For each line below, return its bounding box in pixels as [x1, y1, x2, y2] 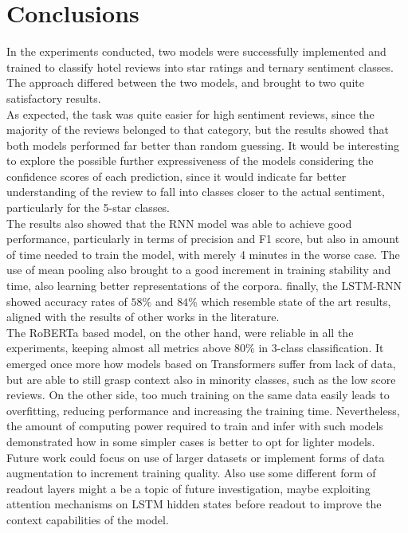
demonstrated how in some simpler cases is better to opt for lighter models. [6, 433, 375, 449]
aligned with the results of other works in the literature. [6, 308, 280, 325]
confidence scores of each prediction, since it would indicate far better [6, 167, 347, 184]
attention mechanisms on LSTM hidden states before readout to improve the [6, 496, 382, 512]
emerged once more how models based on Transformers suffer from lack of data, [6, 355, 396, 371]
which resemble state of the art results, [201, 292, 391, 309]
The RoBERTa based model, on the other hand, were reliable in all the [6, 323, 354, 340]
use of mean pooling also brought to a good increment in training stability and [6, 261, 391, 278]
